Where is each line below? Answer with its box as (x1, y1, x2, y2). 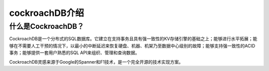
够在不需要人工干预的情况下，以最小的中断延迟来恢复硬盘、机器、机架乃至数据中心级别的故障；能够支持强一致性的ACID (9, 43, 256, 49)
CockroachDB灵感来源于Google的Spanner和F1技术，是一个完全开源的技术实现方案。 (9, 59, 184, 65)
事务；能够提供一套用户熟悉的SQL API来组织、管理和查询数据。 (9, 50, 139, 56)
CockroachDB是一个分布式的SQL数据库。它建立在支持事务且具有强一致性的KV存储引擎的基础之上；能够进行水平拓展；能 (9, 36, 258, 42)
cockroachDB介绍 (9, 7, 84, 18)
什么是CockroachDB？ (9, 22, 84, 31)
